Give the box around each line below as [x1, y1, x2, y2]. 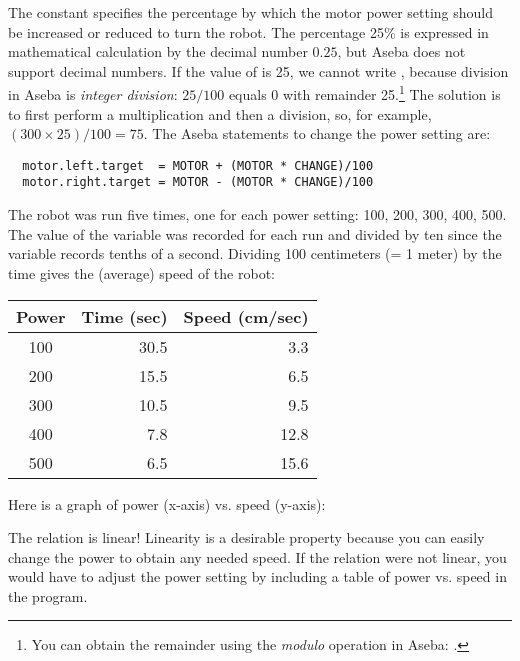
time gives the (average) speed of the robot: [8, 262, 275, 283]
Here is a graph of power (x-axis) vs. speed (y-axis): [8, 493, 326, 514]
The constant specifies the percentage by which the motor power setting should [8, 2, 494, 22]
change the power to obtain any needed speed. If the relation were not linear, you [8, 546, 507, 567]
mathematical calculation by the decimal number [8, 41, 308, 62]
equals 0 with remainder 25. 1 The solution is [228, 81, 501, 105]
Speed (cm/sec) [183, 304, 309, 328]
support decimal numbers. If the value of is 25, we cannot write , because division [8, 60, 509, 81]
